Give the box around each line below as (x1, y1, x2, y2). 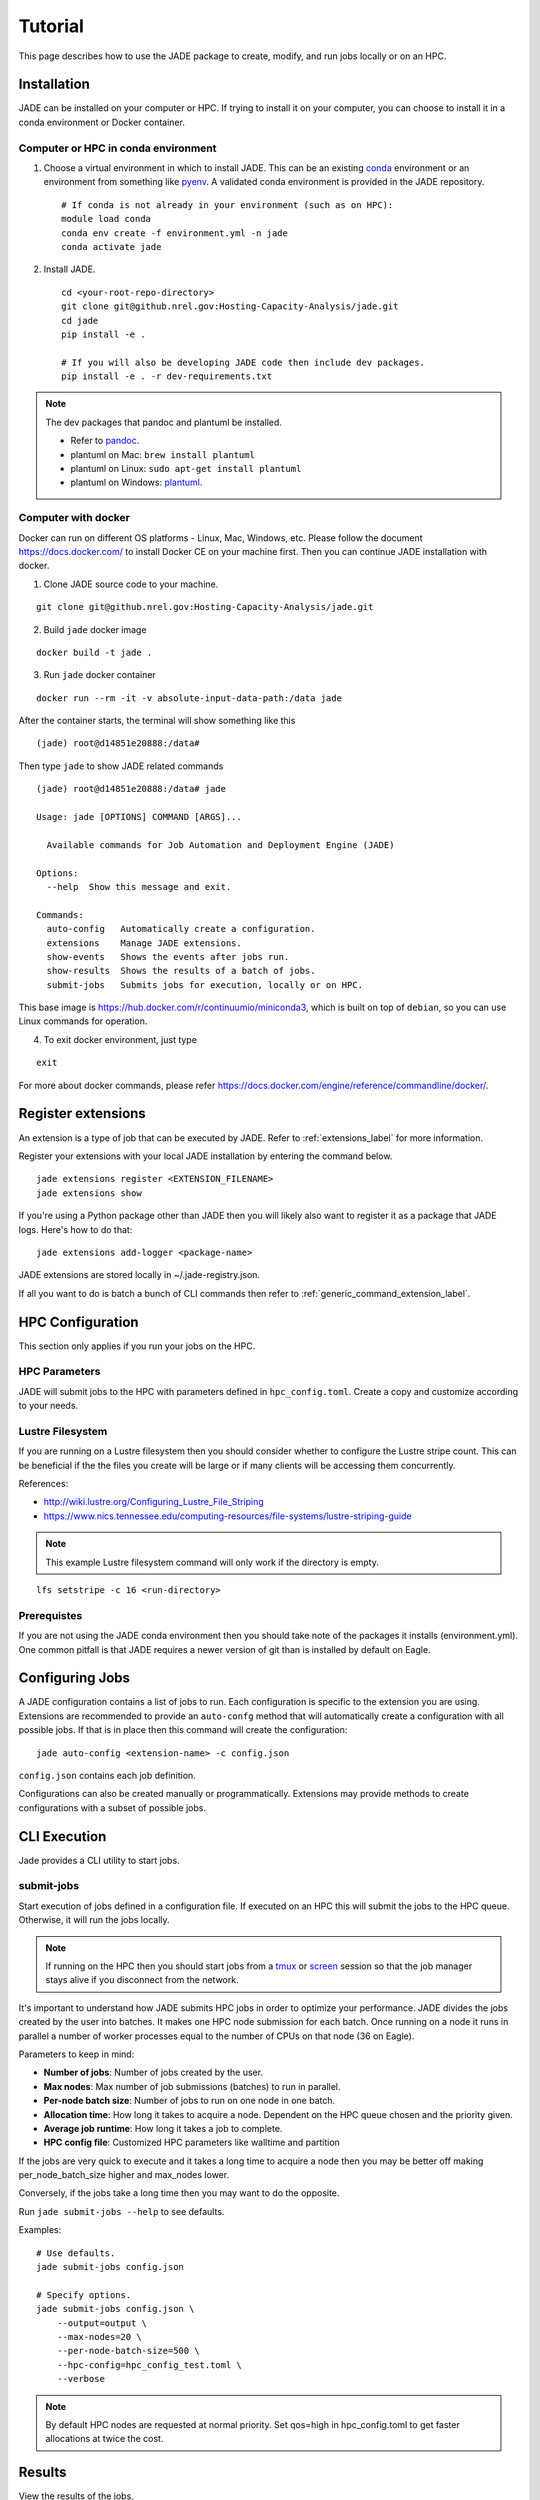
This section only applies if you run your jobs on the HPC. (18, 1340, 256, 1352)
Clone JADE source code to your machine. (43, 578, 219, 590)
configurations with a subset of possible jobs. (18, 1801, 207, 1814)
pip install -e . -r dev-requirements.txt (61, 371, 273, 382)
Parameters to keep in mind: (18, 2048, 135, 2060)
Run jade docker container (43, 669, 157, 681)
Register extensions (18, 1105, 147, 1122)
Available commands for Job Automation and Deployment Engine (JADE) (46, 839, 395, 850)
